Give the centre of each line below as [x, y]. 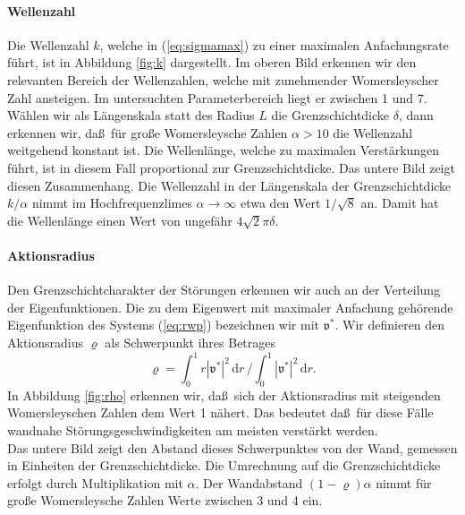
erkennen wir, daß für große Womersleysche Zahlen [148, 132]
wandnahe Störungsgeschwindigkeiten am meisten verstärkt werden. [193, 429]
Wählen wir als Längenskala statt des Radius [131, 115]
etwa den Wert [280, 203]
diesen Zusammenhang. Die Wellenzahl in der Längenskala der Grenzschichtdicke [229, 185]
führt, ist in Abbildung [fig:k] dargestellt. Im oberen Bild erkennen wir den [212, 62]
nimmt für [404, 482]
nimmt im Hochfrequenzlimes [112, 203]
